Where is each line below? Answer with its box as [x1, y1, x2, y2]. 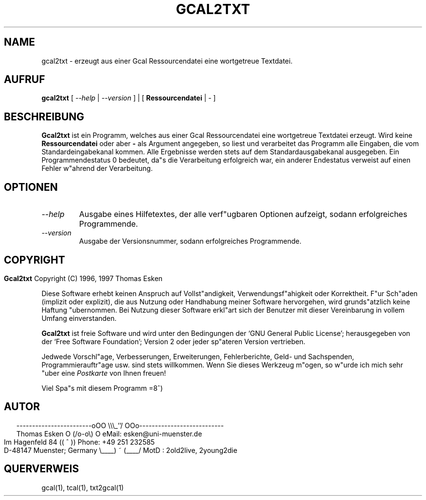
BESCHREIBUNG [4, 110, 85, 123]
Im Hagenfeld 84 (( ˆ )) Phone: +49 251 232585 [4, 437, 155, 446]
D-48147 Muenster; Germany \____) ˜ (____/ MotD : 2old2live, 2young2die [4, 446, 237, 454]
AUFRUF [4, 73, 45, 86]
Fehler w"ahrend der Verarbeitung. [41, 164, 153, 173]
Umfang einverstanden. [41, 314, 117, 322]
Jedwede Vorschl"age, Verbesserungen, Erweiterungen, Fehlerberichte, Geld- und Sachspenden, [41, 352, 355, 361]
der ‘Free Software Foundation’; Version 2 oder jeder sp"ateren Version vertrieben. [41, 337, 305, 346]
